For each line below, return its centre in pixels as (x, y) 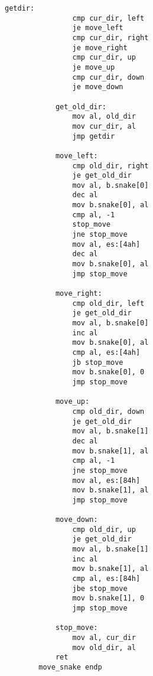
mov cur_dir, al (104, 126)
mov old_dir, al (104, 647)
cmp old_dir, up (104, 529)
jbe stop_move (100, 588)
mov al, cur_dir (104, 638)
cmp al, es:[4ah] (106, 352)
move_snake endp (70, 667)
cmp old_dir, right (110, 166)
